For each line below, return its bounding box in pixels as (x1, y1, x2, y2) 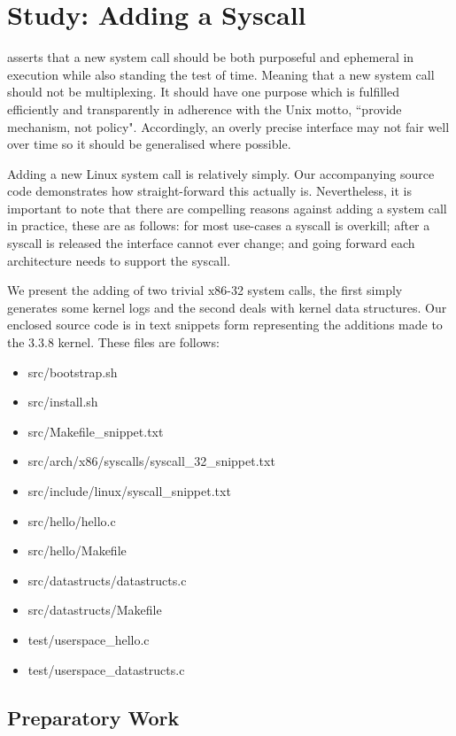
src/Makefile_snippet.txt (27, 422, 164, 440)
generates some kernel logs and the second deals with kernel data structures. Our (7, 298, 447, 316)
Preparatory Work (7, 703, 180, 731)
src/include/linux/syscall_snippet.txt (27, 482, 231, 500)
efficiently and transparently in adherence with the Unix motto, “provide (7, 99, 402, 118)
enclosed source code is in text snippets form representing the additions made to (7, 315, 443, 334)
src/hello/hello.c (27, 511, 116, 530)
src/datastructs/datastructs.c (27, 570, 187, 589)
